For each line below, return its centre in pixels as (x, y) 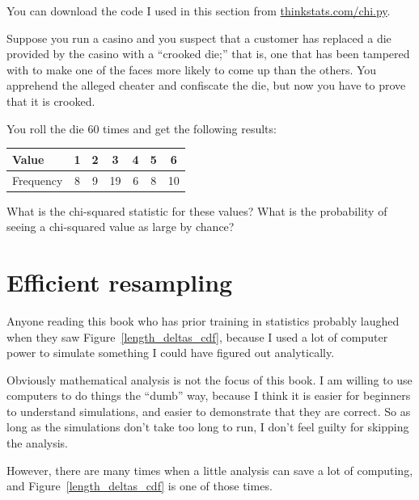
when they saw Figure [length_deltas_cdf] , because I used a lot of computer (197, 336)
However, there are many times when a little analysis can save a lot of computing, (210, 470)
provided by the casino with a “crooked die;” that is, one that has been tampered (208, 54)
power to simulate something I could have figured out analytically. (171, 353)
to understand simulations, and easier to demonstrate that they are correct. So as (209, 411)
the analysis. (37, 443)
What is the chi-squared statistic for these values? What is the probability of (197, 210)
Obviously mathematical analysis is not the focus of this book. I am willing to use (209, 379)
